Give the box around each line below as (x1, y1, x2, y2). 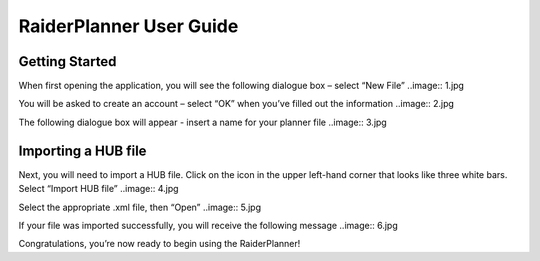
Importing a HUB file (18, 142, 147, 159)
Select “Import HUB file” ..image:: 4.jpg (18, 183, 179, 195)
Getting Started (18, 53, 117, 70)
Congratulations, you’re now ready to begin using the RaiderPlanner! (18, 238, 301, 250)
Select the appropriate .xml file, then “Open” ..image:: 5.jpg (18, 201, 262, 213)
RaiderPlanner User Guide (18, 15, 239, 37)
